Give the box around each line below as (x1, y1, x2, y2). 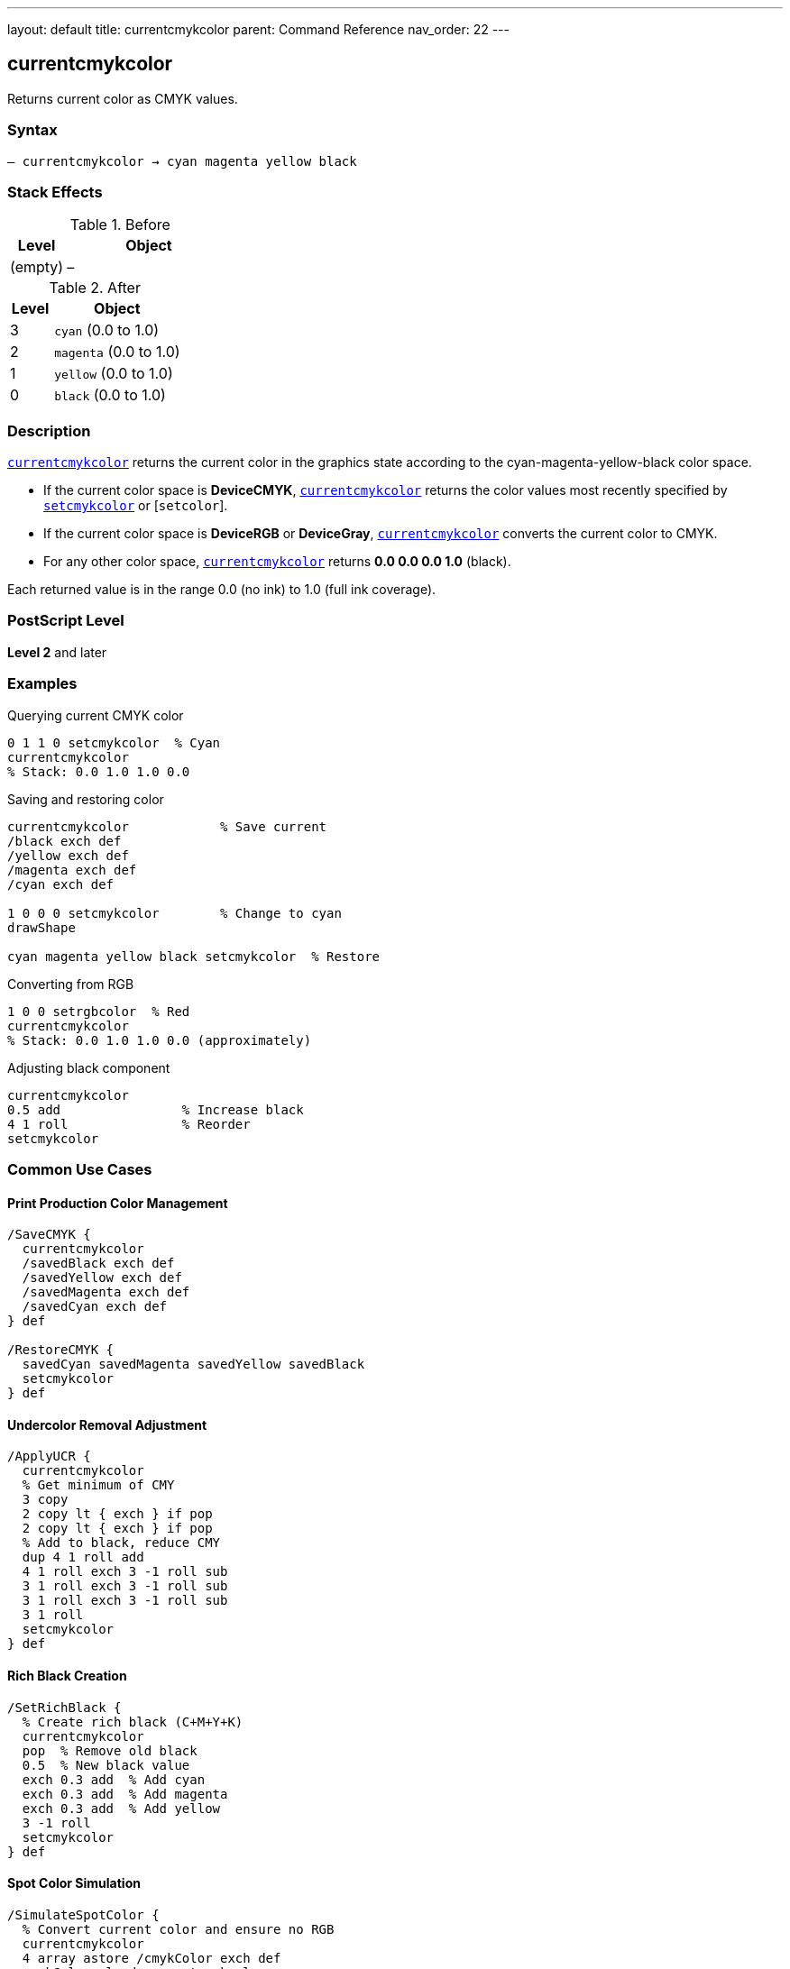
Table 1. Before (69, 215, 170, 234)
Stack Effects (7, 182, 103, 201)
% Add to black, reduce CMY (22, 1535, 221, 1551)
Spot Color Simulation (7, 1875, 141, 1891)
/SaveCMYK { (7, 1227, 91, 1242)
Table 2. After (49, 279, 141, 298)
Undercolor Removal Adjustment (7, 1416, 207, 1433)
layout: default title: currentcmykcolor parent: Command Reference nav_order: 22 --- (7, 22, 510, 37)
